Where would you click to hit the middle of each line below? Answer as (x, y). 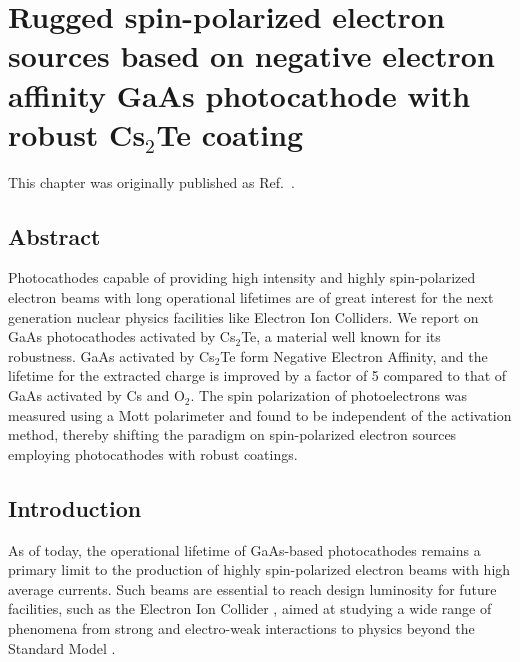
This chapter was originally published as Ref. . (151, 181)
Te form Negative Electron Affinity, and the (354, 355)
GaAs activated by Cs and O (96, 395)
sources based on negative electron (251, 55)
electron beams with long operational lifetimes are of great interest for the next (251, 297)
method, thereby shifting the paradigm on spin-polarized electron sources (232, 434)
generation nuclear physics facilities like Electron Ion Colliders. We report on (243, 316)
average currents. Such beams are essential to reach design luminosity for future (252, 588)
